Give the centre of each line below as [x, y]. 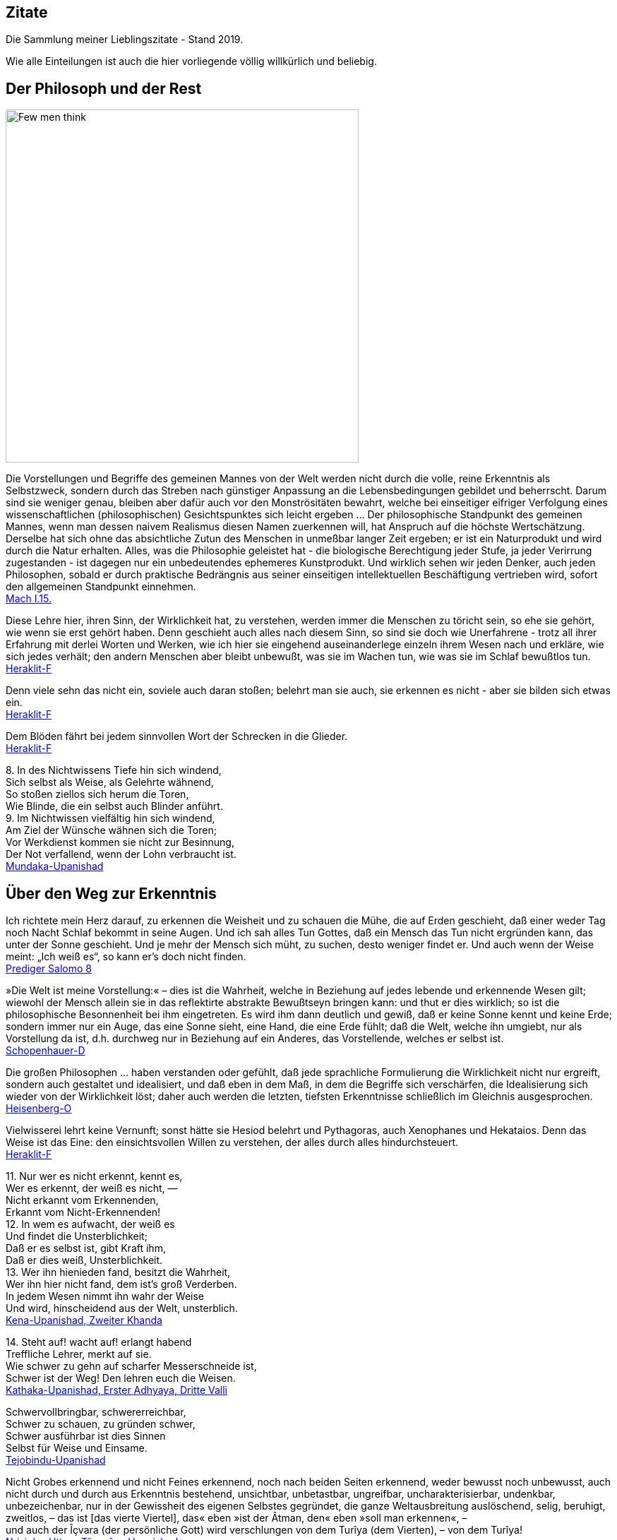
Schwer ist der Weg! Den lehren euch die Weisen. [121, 1378]
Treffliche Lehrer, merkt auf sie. [79, 1354]
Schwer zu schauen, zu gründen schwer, [101, 1424]
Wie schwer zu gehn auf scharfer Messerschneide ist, [131, 1366]
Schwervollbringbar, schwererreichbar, [96, 1412]
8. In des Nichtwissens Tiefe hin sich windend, [114, 770]
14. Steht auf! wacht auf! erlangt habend [99, 1342]
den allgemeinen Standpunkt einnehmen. [101, 587]
